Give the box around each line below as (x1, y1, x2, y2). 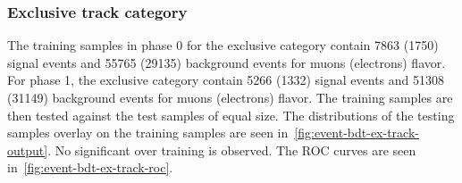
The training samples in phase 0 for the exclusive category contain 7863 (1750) (7, 36, 439, 54)
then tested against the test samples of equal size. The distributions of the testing (7, 105, 455, 124)
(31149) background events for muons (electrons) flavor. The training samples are (7, 88, 453, 106)
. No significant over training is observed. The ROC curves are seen (47, 140, 416, 159)
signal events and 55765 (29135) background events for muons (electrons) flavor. (7, 53, 446, 71)
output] (7, 140, 48, 159)
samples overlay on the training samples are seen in (7, 123, 289, 142)
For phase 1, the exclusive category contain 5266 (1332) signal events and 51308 (7, 71, 444, 89)
